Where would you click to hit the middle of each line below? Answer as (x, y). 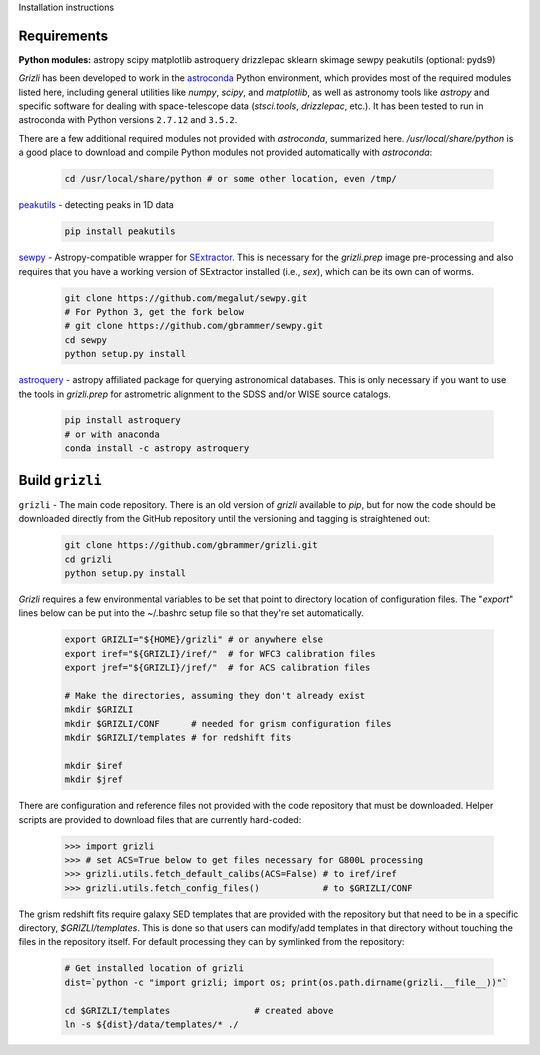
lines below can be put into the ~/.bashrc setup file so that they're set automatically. (191, 613)
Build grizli (60, 480)
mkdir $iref (94, 765)
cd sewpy (86, 339)
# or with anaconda (112, 434)
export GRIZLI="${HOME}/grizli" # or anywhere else (194, 639)
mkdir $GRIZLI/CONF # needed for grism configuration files (228, 723)
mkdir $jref (94, 779)
